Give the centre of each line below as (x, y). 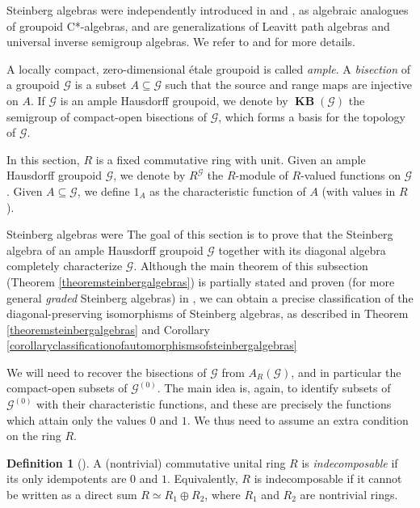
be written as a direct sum (72, 495)
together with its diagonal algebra (302, 250)
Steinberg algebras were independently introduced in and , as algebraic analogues (208, 10)
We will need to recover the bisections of (107, 372)
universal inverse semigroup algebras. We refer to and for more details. (181, 42)
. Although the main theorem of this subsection (251, 266)
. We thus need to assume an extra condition (298, 419)
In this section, (43, 159)
